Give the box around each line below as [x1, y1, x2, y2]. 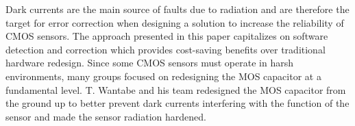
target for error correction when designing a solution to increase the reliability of [5, 15, 344, 29]
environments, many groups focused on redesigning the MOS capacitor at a [5, 68, 321, 83]
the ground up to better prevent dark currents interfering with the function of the [5, 96, 350, 110]
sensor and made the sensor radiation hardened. [5, 109, 206, 123]
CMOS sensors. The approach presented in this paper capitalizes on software [5, 29, 328, 43]
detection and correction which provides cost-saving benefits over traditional [5, 42, 326, 56]
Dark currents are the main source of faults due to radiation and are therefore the [5, 2, 350, 16]
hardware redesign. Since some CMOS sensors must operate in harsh [5, 55, 293, 70]
